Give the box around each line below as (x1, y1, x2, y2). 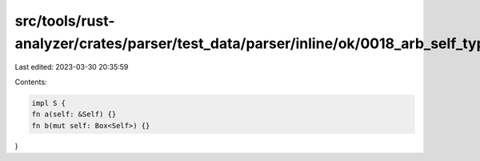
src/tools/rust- (14, 12, 115, 30)
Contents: (14, 77, 47, 87)
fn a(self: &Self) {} (31, 110, 117, 119)
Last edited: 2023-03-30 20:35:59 (14, 62, 129, 72)
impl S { (31, 99, 66, 107)
